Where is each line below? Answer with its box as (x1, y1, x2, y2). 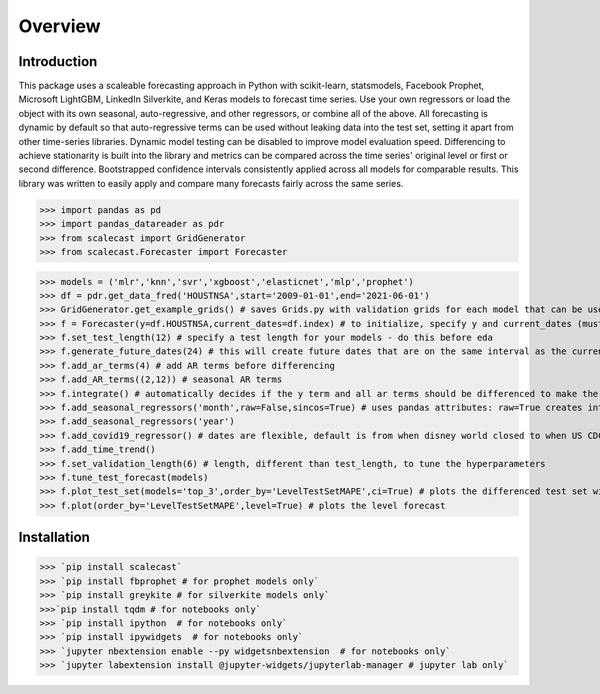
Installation (18, 529, 90, 546)
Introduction (18, 53, 98, 70)
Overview (18, 15, 101, 37)
